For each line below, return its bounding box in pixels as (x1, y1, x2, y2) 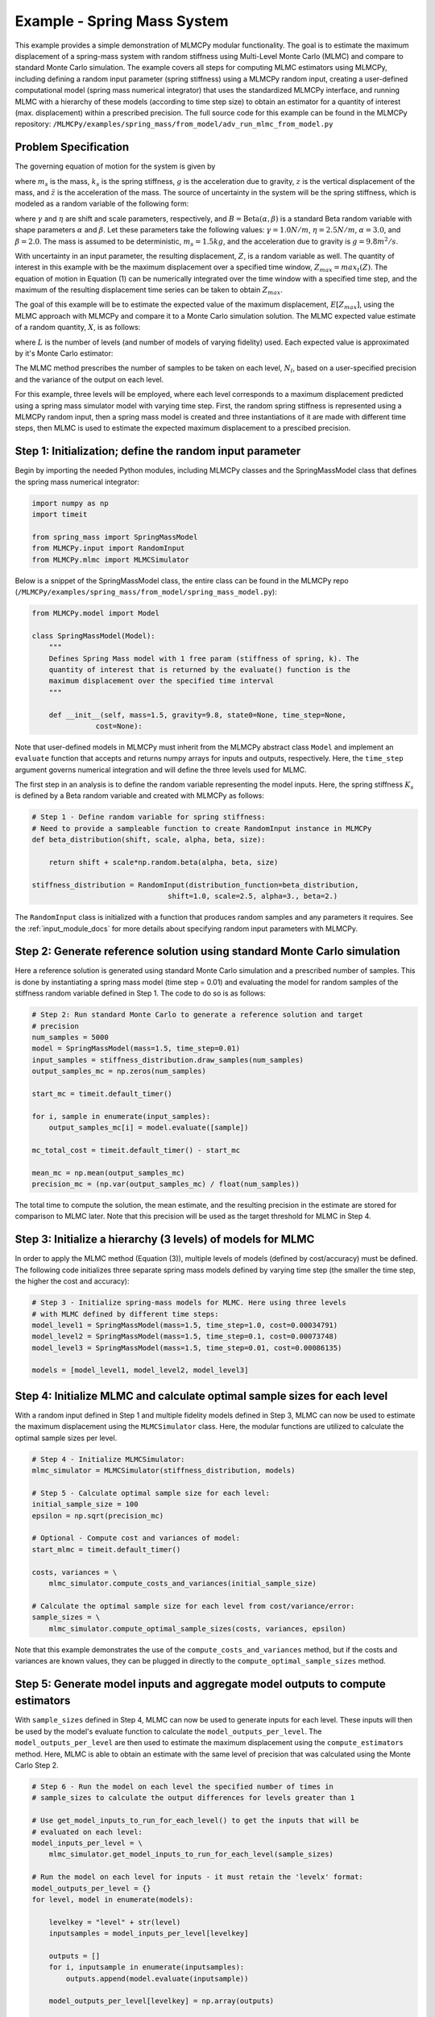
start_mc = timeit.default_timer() (31, 1089, 172, 1098)
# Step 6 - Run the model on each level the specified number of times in (31, 1782, 334, 1791)
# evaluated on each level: (31, 1827, 143, 1836)
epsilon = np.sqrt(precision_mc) (31, 1511, 164, 1520)
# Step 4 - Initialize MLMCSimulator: (31, 1455, 185, 1464)
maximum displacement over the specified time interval (48, 676, 275, 686)
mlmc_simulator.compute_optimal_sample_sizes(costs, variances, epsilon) (48, 1624, 346, 1633)
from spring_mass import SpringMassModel (31, 532, 198, 541)
